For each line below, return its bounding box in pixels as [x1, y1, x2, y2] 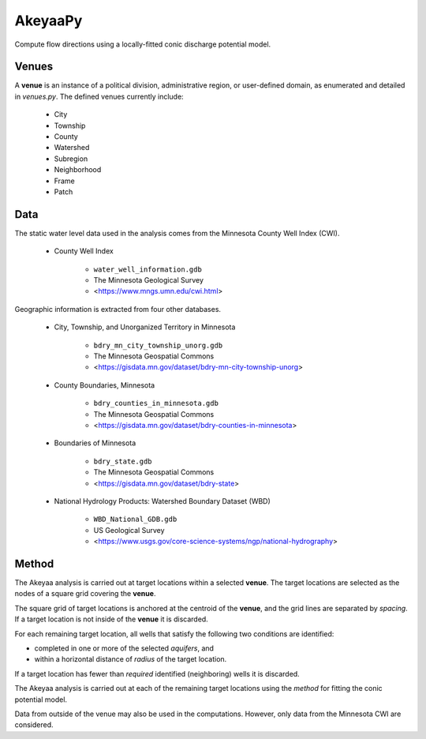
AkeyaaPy [14, 12, 83, 29]
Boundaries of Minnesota [54, 438, 136, 448]
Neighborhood [54, 165, 102, 174]
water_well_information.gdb [93, 264, 203, 274]
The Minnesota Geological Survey [93, 276, 204, 285]
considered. [14, 720, 54, 730]
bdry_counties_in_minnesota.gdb [93, 399, 219, 408]
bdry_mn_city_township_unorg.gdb [93, 340, 223, 350]
